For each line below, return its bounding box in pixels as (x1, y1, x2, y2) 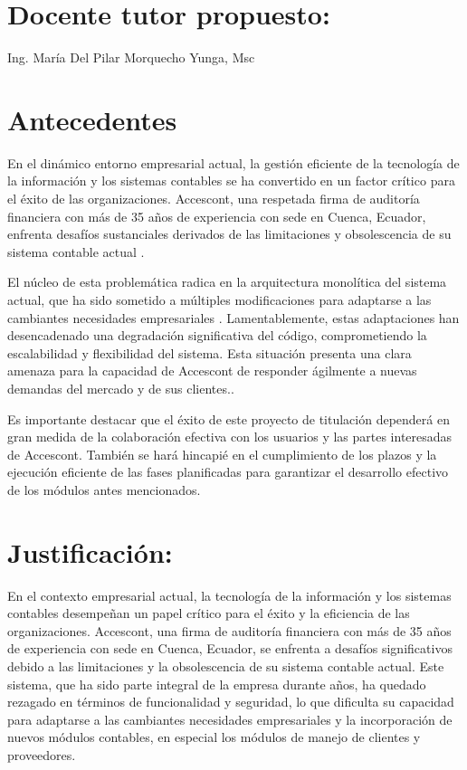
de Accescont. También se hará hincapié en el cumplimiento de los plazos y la (7, 444, 437, 463)
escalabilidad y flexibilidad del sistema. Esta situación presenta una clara (7, 343, 412, 362)
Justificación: (7, 533, 173, 570)
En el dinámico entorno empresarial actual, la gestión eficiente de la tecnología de (7, 153, 460, 172)
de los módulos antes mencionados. (7, 480, 201, 499)
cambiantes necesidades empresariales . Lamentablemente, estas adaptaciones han (7, 308, 460, 327)
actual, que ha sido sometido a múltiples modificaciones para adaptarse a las (7, 290, 432, 309)
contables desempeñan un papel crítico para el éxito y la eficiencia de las (7, 604, 410, 623)
